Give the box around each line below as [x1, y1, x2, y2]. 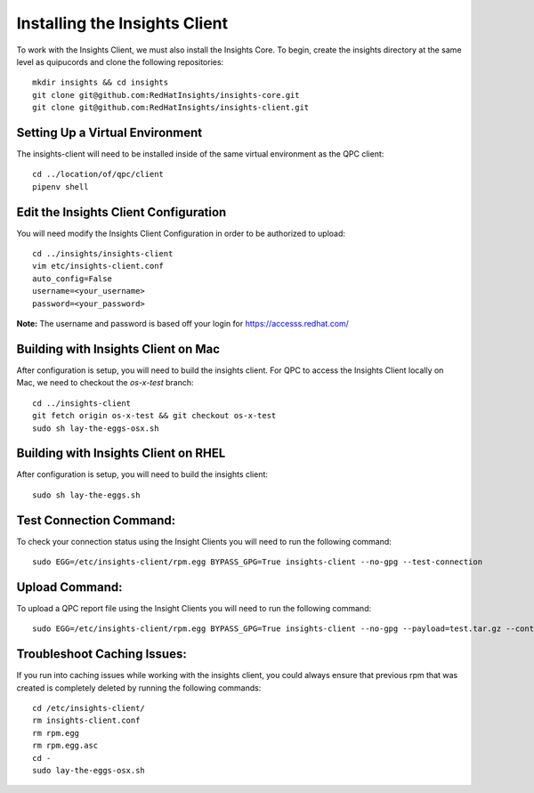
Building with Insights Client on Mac [16, 341, 221, 356]
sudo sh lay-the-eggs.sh [32, 490, 141, 500]
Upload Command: [16, 579, 124, 595]
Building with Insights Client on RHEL [16, 446, 226, 461]
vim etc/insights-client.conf [32, 261, 165, 271]
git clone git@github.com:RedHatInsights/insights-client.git [32, 102, 310, 113]
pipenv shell [32, 182, 89, 191]
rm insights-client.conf [32, 716, 141, 725]
